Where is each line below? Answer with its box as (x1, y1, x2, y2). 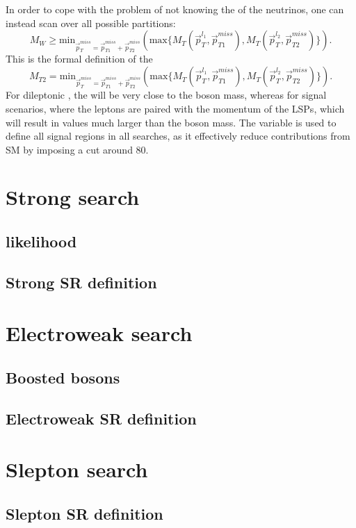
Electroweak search (6, 319, 193, 347)
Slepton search (6, 455, 148, 484)
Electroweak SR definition (6, 407, 197, 429)
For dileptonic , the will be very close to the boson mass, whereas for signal (6, 88, 327, 102)
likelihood (6, 231, 77, 252)
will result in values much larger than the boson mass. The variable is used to (6, 115, 337, 129)
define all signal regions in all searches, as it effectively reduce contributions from (6, 129, 350, 143)
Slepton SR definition (6, 502, 163, 524)
